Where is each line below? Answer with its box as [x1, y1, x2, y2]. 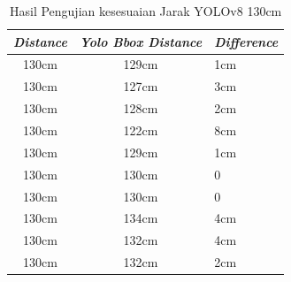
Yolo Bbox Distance [79, 32, 203, 50]
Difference [214, 32, 279, 50]
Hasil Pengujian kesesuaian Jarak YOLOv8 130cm [9, 2, 282, 19]
